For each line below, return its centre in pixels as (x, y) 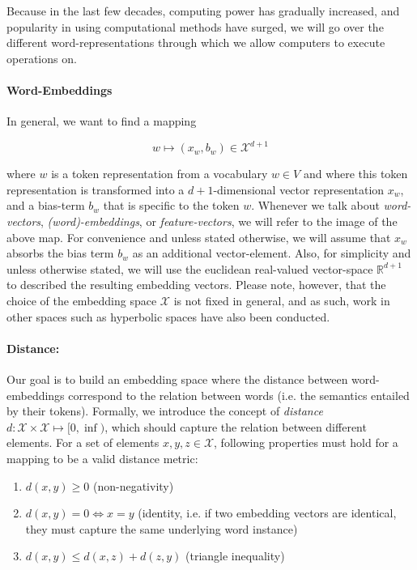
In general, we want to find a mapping (102, 121)
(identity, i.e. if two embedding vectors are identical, (267, 513)
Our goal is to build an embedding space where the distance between (177, 379)
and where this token (355, 174)
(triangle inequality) (235, 556)
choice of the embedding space (82, 301)
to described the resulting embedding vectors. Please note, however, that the (196, 285)
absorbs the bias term (60, 253)
